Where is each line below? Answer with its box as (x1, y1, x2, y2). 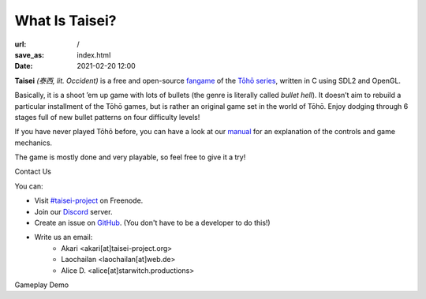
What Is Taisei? (14, 12, 117, 29)
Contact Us (14, 166, 51, 177)
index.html (77, 50, 111, 59)
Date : (14, 62, 33, 71)
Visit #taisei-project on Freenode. (34, 196, 144, 205)
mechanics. (14, 138, 53, 148)
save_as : (14, 50, 45, 59)
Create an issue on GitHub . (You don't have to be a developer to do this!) (34, 218, 271, 228)
